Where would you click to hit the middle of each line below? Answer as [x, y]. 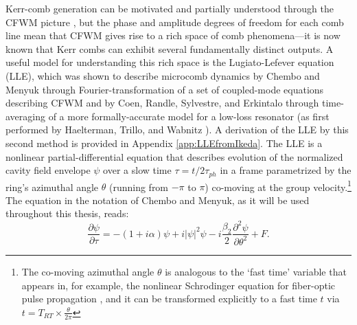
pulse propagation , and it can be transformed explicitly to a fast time [169, 299]
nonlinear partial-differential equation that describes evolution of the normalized [174, 156]
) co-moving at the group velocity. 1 [278, 186]
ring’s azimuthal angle [52, 187]
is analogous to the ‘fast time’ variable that [256, 271]
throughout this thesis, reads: [67, 213]
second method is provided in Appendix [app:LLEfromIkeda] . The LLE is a [164, 143]
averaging [25, 116]
